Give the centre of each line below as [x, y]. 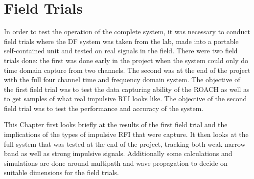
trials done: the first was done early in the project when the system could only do [126, 60]
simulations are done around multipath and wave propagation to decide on [116, 163]
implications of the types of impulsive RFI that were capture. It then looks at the [126, 134]
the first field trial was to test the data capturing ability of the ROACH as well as [127, 89]
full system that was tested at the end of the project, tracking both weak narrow [125, 144]
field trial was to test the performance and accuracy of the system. [104, 108]
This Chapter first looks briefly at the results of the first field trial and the [116, 124]
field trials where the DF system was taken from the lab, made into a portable [121, 41]
